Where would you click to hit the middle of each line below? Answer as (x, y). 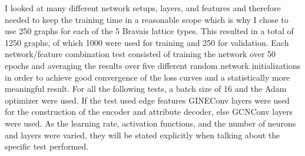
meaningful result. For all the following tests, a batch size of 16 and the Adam (146, 89)
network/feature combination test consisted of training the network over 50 (140, 54)
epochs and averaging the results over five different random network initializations (153, 65)
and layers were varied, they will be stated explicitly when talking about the (142, 135)
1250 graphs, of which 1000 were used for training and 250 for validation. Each (147, 42)
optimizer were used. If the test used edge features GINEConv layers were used (147, 100)
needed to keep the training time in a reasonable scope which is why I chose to (147, 19)
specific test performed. (47, 146)
